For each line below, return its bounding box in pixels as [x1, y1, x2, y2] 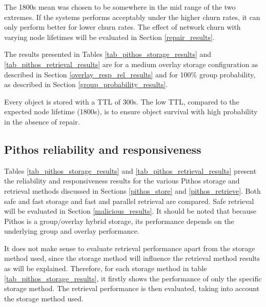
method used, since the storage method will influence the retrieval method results [4, 253, 260, 263]
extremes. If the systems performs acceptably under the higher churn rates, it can [4, 11, 260, 22]
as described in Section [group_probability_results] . [4, 79, 168, 90]
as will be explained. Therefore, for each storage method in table [4, 263, 207, 274]
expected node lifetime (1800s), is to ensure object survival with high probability [4, 106, 258, 117]
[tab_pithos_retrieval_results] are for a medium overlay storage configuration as [4, 58, 258, 69]
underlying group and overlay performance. [4, 226, 139, 236]
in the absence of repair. [4, 116, 80, 127]
